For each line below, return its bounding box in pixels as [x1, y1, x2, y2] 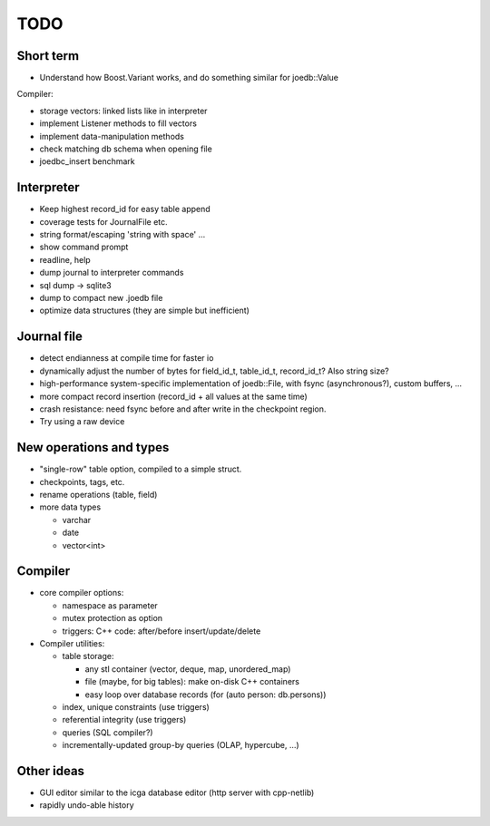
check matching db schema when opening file [39, 143, 212, 154]
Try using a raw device [39, 416, 125, 427]
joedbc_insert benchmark [39, 156, 135, 167]
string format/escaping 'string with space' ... [39, 229, 206, 240]
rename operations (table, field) [39, 489, 158, 500]
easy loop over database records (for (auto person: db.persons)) [84, 689, 327, 700]
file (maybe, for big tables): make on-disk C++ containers [84, 676, 299, 687]
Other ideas [16, 763, 85, 779]
